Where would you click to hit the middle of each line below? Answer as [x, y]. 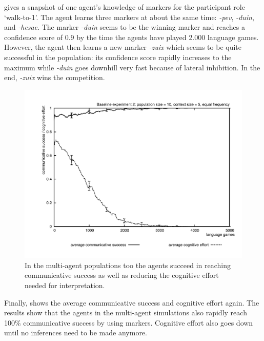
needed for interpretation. [65, 285]
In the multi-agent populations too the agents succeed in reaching [128, 265]
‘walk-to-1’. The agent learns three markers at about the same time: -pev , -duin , [129, 17]
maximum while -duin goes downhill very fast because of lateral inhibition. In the [132, 67]
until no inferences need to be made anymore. [76, 333]
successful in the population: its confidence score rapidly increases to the [118, 57]
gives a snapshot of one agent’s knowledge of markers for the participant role [125, 7]
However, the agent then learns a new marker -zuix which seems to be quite [123, 47]
